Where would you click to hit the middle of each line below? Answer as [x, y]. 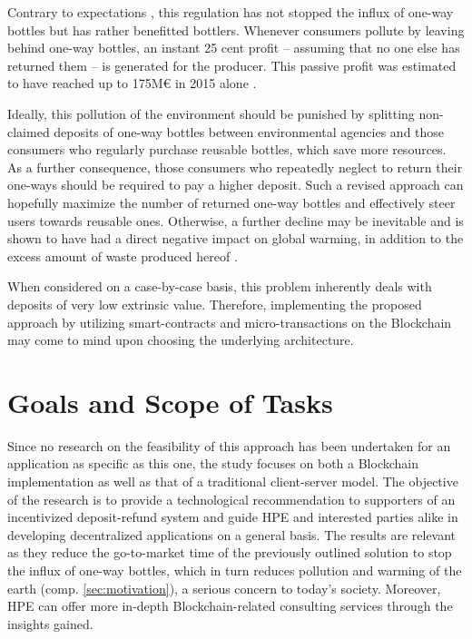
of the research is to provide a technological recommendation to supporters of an [231, 499]
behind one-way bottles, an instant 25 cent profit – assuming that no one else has [234, 48]
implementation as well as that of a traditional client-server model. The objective [233, 481]
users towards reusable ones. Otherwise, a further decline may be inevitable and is [236, 220]
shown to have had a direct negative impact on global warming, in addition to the [236, 238]
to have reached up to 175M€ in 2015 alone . [132, 83]
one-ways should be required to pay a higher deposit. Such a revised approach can [236, 185]
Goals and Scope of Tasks [170, 402]
